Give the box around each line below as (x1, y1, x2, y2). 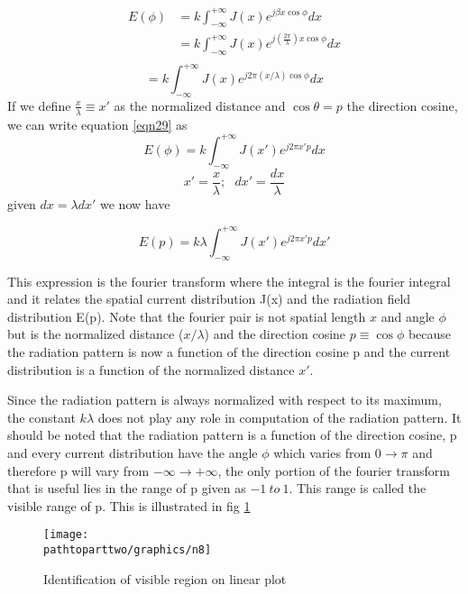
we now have (100, 194, 170, 213)
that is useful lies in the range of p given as (7, 479, 246, 498)
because (408, 324, 452, 343)
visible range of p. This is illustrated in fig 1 (7, 496, 251, 515)
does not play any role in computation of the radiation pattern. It (97, 407, 462, 426)
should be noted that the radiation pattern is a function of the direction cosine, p (7, 425, 457, 444)
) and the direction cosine (204, 324, 346, 343)
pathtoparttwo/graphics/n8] (43, 544, 212, 557)
